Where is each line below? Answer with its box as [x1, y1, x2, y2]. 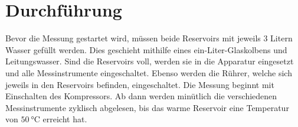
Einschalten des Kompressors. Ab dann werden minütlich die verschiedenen [5, 90, 277, 102]
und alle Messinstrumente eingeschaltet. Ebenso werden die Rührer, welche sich [5, 66, 292, 79]
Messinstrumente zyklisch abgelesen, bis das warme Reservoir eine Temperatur [5, 101, 289, 113]
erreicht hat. [42, 113, 87, 125]
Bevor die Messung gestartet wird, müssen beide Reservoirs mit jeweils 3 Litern [5, 32, 293, 44]
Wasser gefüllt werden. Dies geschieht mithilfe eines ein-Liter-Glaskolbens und [5, 43, 287, 56]
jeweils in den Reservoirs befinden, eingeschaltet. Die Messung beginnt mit [5, 78, 274, 90]
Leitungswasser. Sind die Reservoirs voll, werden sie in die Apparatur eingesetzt [5, 55, 294, 67]
